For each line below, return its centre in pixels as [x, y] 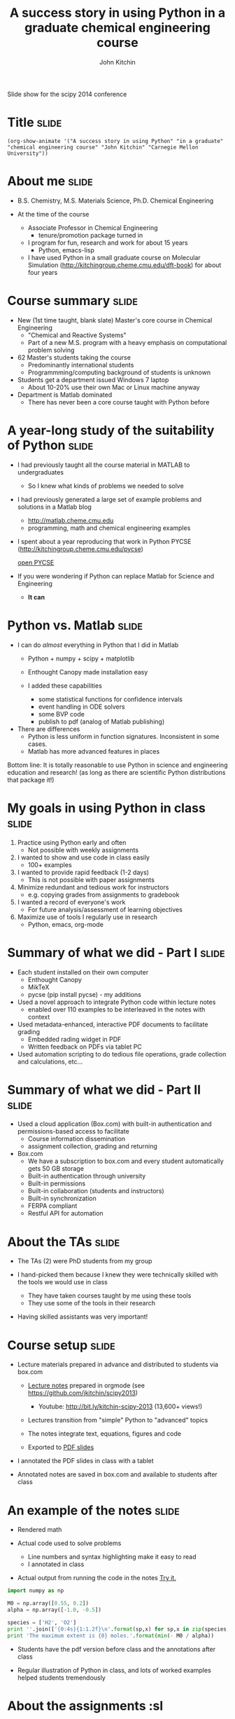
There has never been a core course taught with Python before [119, 402]
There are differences [49, 729]
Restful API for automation [65, 1214]
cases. [37, 744]
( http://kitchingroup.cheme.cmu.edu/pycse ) [80, 549]
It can [36, 597]
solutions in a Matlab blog [55, 507]
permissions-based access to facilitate [73, 1132]
